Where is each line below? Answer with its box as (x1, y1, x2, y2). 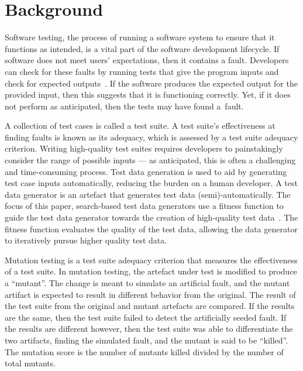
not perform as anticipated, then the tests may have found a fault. (5, 99, 244, 112)
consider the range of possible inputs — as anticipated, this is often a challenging (5, 154, 296, 166)
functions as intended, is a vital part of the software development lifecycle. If (5, 42, 280, 54)
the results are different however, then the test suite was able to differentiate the (5, 322, 293, 335)
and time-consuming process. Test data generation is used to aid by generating (5, 165, 287, 177)
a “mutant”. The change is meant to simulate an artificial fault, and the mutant (5, 277, 290, 288)
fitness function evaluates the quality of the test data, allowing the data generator (5, 222, 298, 235)
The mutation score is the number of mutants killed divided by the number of (5, 345, 284, 358)
